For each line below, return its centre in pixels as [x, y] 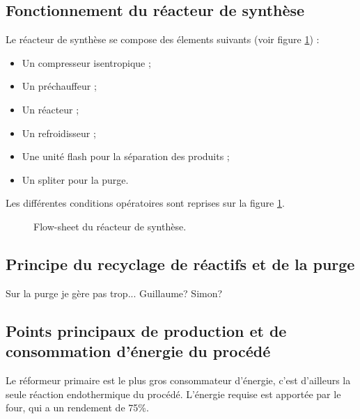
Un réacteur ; [50, 109]
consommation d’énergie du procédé [138, 351]
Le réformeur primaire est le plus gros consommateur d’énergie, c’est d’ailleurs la [178, 380]
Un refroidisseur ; [59, 133]
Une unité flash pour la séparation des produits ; [126, 156]
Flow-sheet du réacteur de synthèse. [110, 226]
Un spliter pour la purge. [75, 179]
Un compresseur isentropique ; [86, 62]
